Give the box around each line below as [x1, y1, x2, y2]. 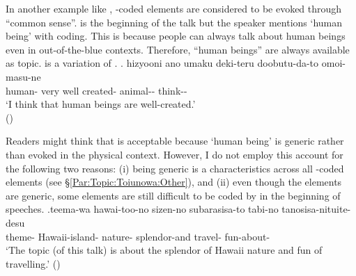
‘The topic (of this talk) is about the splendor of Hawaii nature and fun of [6, 243, 323, 257]
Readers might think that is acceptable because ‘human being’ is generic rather [6, 133, 344, 148]
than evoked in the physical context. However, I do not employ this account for [6, 147, 343, 161]
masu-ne [6, 69, 41, 83]
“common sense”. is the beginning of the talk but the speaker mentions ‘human [6, 15, 343, 29]
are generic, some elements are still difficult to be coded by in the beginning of [6, 188, 341, 202]
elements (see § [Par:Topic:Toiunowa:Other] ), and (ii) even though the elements [6, 174, 342, 189]
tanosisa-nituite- [281, 202, 351, 216]
